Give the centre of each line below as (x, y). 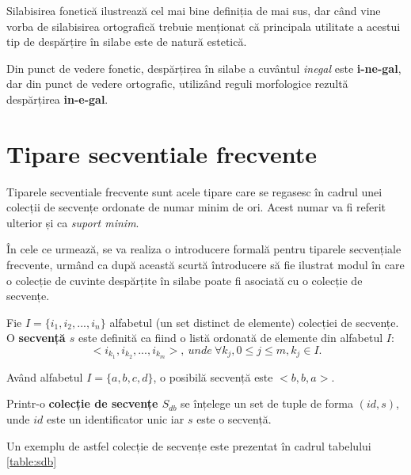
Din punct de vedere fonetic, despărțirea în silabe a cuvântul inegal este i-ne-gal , (204, 68)
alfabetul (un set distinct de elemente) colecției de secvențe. (254, 322)
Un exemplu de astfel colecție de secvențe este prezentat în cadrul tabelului (189, 445)
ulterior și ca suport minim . (73, 222)
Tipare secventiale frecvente (162, 153)
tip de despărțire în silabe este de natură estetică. (127, 42)
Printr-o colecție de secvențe (82, 403)
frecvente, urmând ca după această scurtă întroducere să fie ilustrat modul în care (205, 265)
